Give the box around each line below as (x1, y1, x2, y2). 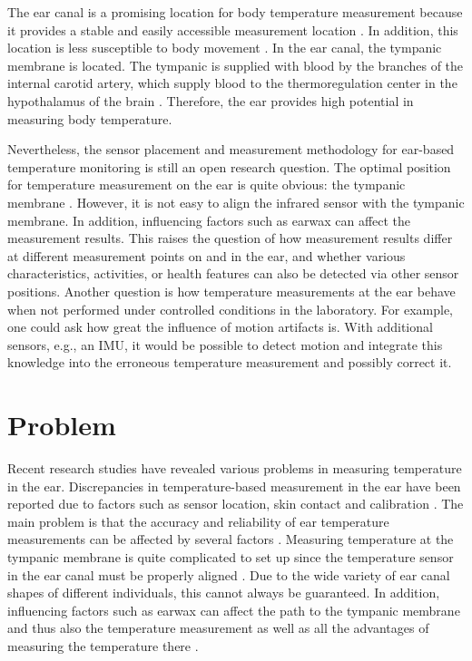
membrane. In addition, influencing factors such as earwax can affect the (7, 210, 411, 229)
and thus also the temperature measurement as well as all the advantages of (7, 618, 429, 637)
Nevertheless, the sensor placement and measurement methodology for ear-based (7, 140, 455, 159)
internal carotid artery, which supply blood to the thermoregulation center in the (7, 73, 457, 92)
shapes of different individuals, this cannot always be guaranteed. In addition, (7, 583, 440, 602)
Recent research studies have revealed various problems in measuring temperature (7, 459, 462, 477)
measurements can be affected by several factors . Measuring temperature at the (7, 530, 454, 549)
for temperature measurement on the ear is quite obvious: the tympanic (7, 175, 406, 194)
